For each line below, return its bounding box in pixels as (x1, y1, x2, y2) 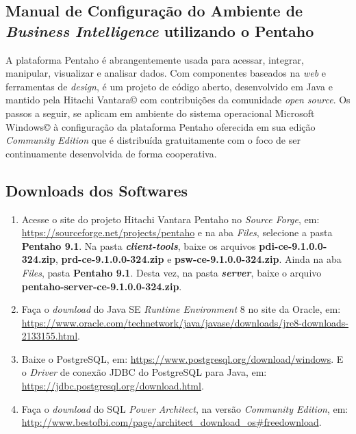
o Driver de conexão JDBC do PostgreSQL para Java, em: (21, 365, 267, 379)
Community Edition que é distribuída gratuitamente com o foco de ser (5, 133, 301, 147)
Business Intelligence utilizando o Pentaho (5, 20, 314, 41)
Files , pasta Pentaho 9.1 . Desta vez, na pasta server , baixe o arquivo (21, 265, 322, 279)
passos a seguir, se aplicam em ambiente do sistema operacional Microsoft (5, 105, 315, 120)
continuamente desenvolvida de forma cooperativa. (5, 146, 217, 160)
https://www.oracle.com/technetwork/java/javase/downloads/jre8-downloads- (21, 315, 348, 329)
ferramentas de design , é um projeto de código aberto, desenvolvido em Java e (5, 79, 333, 93)
